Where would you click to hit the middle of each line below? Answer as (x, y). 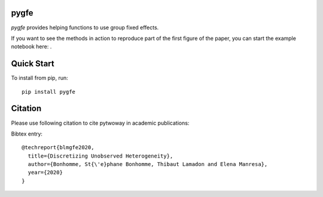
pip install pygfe (49, 92)
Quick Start (33, 64)
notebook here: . (31, 47)
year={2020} (45, 173)
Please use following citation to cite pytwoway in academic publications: (100, 123)
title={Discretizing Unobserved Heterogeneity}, (100, 156)
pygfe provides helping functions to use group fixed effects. (85, 27)
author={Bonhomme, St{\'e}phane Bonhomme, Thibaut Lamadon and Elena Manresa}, (148, 164)
